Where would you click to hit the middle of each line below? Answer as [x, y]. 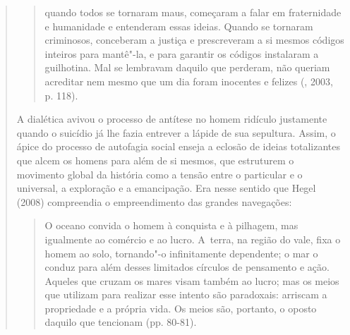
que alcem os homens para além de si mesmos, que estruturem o [155, 160]
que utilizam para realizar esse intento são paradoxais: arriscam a [186, 294]
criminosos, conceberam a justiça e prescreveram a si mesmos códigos [194, 40]
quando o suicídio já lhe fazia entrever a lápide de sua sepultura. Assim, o [176, 132]
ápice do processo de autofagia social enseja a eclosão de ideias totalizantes [179, 146]
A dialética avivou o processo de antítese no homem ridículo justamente [172, 119]
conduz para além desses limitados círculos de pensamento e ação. [187, 267]
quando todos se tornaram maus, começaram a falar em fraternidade [193, 12]
